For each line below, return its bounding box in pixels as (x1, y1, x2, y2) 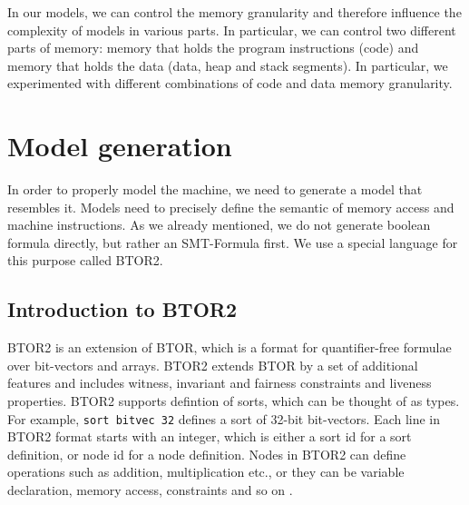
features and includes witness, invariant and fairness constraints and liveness (7, 373, 432, 392)
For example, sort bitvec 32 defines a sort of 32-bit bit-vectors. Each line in (7, 409, 441, 428)
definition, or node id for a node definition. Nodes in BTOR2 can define (7, 444, 406, 463)
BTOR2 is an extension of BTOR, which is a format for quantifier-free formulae (7, 338, 452, 357)
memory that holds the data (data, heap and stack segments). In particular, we (7, 55, 448, 74)
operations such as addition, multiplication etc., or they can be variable (7, 462, 405, 481)
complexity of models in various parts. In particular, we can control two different (7, 20, 456, 39)
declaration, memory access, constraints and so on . (7, 480, 293, 500)
